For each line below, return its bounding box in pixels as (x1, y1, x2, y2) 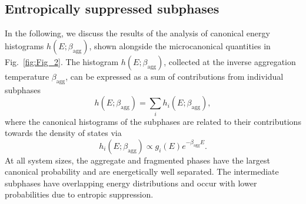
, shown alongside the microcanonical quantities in (89, 39, 271, 52)
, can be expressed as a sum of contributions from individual (65, 70, 284, 82)
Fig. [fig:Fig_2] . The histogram (5, 55, 119, 67)
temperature (5, 70, 49, 82)
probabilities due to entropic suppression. (5, 188, 154, 200)
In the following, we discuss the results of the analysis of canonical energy (5, 27, 270, 39)
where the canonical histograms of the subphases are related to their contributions (5, 115, 301, 127)
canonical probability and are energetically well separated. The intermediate (5, 165, 279, 178)
